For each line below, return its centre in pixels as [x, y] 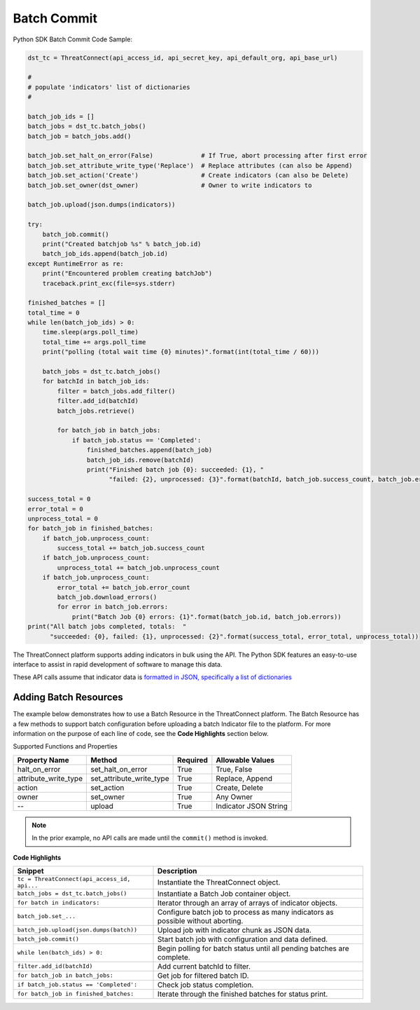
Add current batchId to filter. [204, 966]
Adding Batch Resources [68, 697]
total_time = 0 [54, 313]
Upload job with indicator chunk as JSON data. [234, 930]
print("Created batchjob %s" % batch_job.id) [122, 244]
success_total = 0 [59, 499]
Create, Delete [240, 787]
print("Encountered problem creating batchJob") [127, 274]
